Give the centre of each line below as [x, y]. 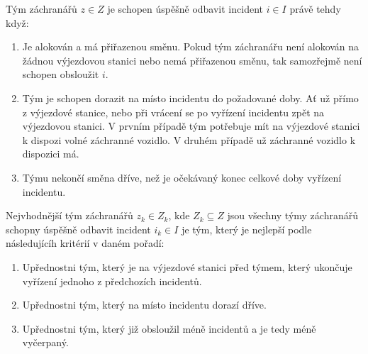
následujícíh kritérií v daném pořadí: [85, 243]
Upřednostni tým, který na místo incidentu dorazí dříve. [144, 305]
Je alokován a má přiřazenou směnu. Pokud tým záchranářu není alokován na [191, 46]
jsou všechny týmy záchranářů [292, 215]
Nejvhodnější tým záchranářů [69, 215]
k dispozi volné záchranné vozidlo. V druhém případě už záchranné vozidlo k [189, 139]
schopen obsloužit [61, 74]
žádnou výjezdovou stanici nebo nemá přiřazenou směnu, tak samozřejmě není [192, 60]
